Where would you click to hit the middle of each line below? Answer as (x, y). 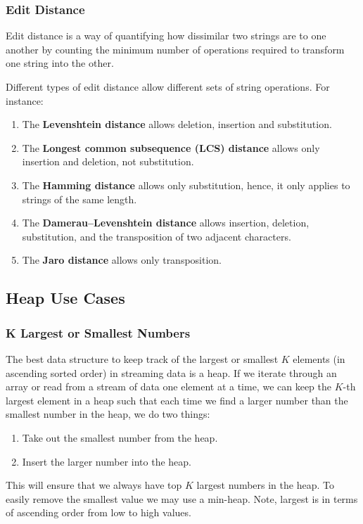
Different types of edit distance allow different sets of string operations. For (168, 87)
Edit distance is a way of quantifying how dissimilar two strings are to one (166, 36)
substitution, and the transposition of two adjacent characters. (157, 236)
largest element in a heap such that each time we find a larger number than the (177, 400)
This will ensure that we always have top (94, 485)
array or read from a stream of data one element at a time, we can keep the (169, 386)
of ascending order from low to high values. (98, 512)
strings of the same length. (79, 199)
